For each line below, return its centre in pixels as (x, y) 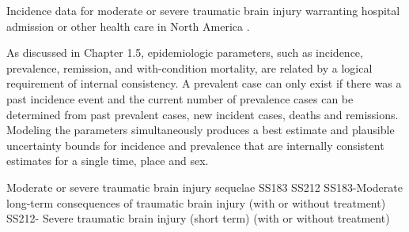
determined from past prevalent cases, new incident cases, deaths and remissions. (203, 114)
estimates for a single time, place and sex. (108, 161)
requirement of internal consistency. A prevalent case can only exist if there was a (204, 83)
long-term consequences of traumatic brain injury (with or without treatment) (196, 202)
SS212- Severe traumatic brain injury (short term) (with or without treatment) (198, 218)
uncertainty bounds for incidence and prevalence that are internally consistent (195, 145)
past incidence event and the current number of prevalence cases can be (180, 98)
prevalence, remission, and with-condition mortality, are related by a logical (189, 67)
